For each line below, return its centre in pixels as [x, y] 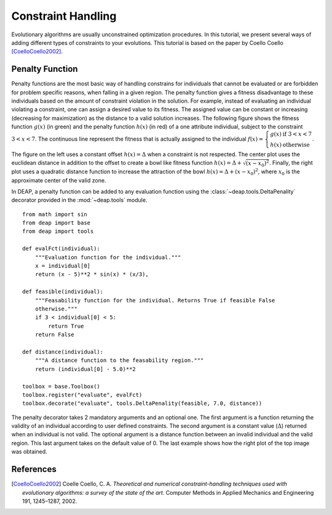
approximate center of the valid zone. [59, 180]
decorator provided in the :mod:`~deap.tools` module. [79, 200]
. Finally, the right [291, 162]
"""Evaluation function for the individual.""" [108, 257]
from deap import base [57, 223]
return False [54, 335]
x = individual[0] [63, 266]
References [34, 469]
